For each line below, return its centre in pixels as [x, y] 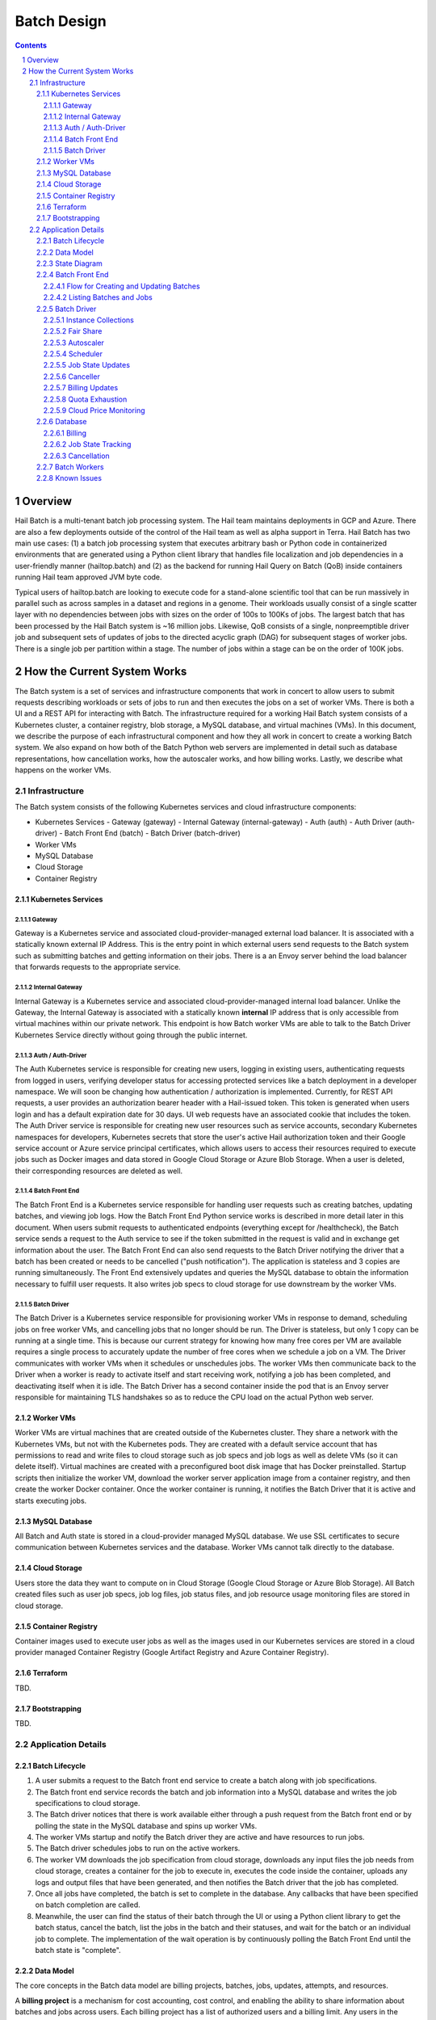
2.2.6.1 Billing [65, 433]
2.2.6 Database [62, 422]
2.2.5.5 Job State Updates [87, 365]
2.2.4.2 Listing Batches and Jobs [98, 297]
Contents [31, 45]
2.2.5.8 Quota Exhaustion [85, 399]
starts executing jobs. [51, 1500]
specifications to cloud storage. [88, 1803]
